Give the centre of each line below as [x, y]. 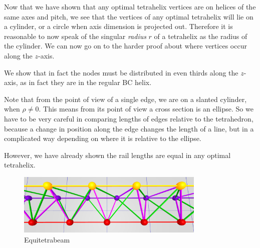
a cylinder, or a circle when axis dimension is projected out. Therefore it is [118, 26]
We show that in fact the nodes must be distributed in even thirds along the [121, 72]
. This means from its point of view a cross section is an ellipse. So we [146, 109]
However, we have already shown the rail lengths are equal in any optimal [117, 155]
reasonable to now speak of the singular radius [75, 36]
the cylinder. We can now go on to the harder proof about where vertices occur [125, 46]
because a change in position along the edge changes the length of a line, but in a [129, 128]
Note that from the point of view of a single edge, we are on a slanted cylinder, [125, 99]
